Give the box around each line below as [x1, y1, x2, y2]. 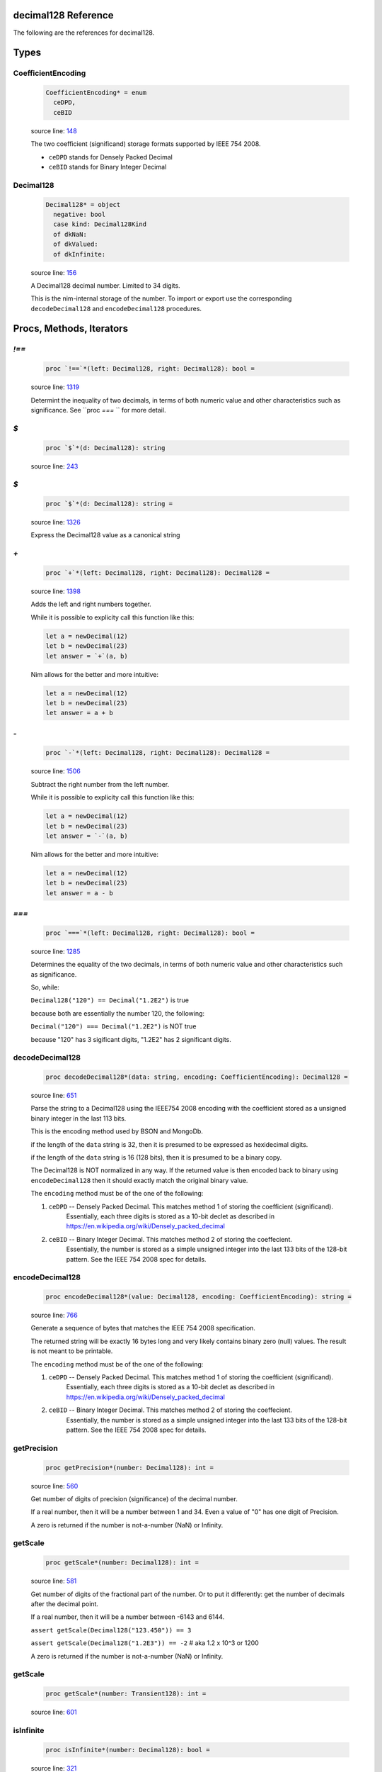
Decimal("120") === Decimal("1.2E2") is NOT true [30, 1022, 197, 1031]
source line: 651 [30, 1092, 77, 1100]
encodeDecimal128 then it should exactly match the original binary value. [30, 1176, 248, 1184]
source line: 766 [30, 1311, 78, 1320]
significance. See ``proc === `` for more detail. [30, 406, 166, 414]
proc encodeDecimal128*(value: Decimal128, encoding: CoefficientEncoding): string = [45, 1293, 352, 1301]
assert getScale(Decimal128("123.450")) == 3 [30, 1626, 192, 1634]
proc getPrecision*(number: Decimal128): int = [45, 1464, 214, 1471]
